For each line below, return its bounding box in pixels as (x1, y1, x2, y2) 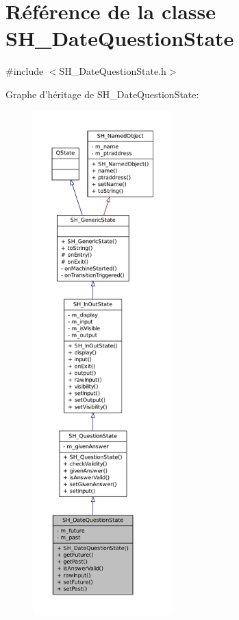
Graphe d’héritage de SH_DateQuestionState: (5, 87, 199, 101)
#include (5, 64, 44, 78)
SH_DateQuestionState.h (59, 64, 166, 78)
